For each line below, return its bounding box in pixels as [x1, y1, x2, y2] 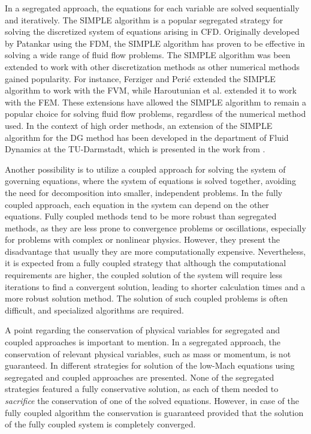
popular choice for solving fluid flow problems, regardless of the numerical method [5, 107, 306, 120]
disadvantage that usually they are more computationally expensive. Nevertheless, [5, 245, 306, 257]
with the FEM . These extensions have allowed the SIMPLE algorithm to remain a [5, 95, 306, 108]
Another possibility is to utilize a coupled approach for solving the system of [5, 162, 286, 175]
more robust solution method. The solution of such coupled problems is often [5, 292, 288, 305]
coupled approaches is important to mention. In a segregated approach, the [5, 336, 281, 348]
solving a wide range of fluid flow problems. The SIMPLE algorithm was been [5, 49, 291, 61]
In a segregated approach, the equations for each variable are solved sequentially [5, 2, 300, 14]
